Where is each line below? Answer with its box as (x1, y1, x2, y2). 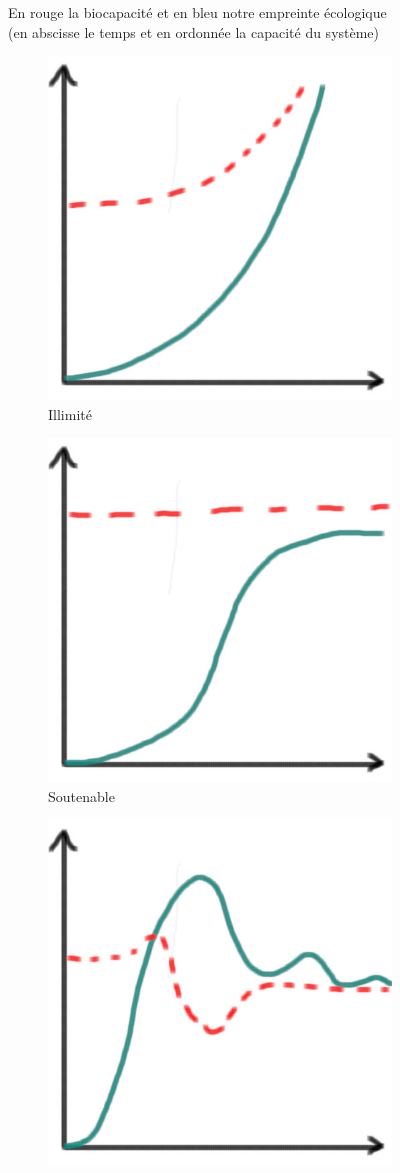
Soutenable (48, 785, 115, 806)
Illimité (48, 403, 92, 424)
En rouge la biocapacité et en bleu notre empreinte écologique (8, 2, 387, 22)
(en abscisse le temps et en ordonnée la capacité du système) (8, 21, 380, 42)
